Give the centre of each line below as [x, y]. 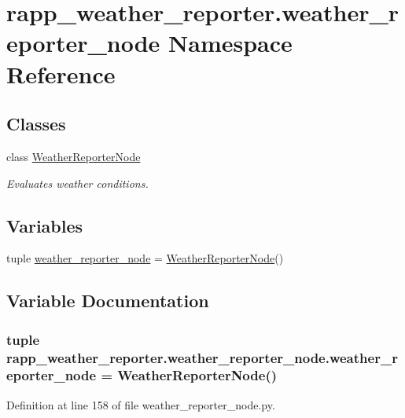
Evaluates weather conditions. [77, 183]
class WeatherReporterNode [74, 156]
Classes [36, 124]
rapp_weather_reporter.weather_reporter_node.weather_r [202, 357]
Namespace [230, 43]
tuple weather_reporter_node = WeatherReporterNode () [145, 258]
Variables [45, 225]
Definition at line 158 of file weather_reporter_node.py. [141, 404]
